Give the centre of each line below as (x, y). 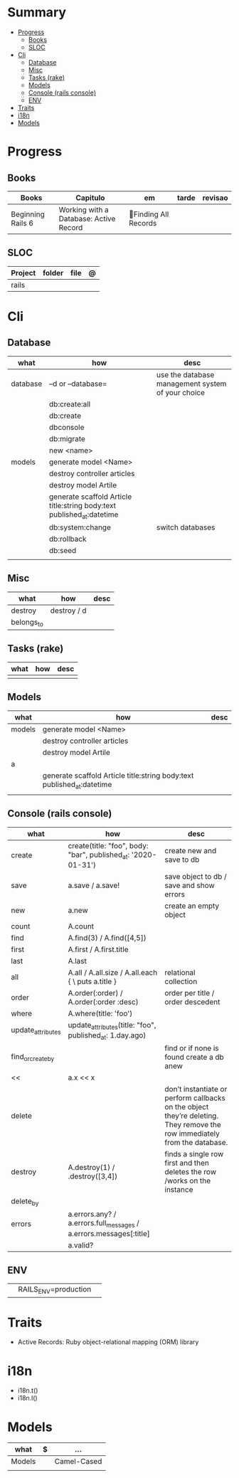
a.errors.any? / (92, 1214)
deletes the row (191, 1172)
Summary (37, 12)
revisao (215, 198)
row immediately (192, 1134)
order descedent (192, 1002)
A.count (81, 926)
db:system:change (80, 527)
